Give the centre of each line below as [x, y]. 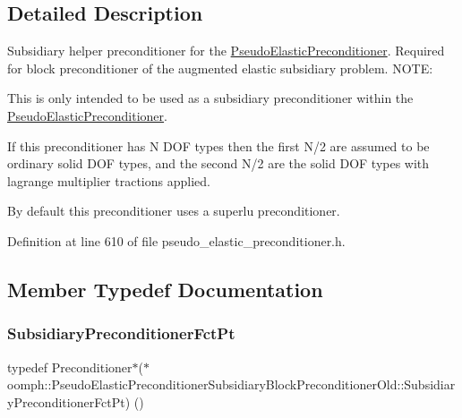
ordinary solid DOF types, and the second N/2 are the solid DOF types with [218, 163]
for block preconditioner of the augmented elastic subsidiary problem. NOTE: [220, 68]
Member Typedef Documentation [165, 289]
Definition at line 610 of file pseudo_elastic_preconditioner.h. [176, 240]
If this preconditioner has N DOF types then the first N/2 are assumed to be [218, 145]
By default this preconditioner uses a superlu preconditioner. [174, 211]
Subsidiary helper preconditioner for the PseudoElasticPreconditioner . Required [226, 51]
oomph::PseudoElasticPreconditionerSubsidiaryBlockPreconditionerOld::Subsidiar [231, 384]
